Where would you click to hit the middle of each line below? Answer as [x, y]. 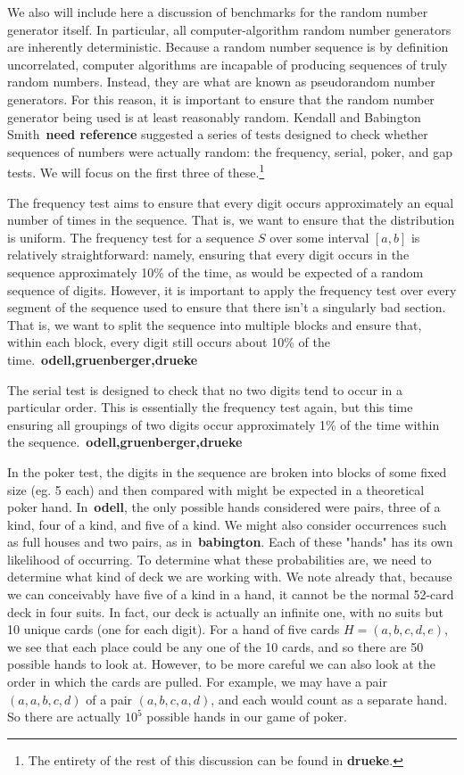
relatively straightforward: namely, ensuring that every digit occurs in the [208, 255]
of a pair [109, 699]
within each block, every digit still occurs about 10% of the [169, 342]
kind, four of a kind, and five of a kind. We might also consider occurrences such [227, 524]
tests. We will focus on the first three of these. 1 [136, 171]
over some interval [319, 237]
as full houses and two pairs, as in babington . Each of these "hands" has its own [230, 542]
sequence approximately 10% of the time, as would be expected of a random [215, 272]
